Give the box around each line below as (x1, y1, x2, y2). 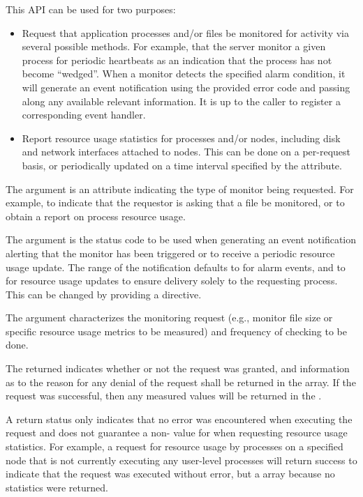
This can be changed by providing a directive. (6, 286, 202, 301)
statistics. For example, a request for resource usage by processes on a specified (6, 439, 343, 454)
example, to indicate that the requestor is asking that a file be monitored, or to (6, 195, 345, 210)
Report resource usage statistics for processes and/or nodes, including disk (22, 130, 341, 145)
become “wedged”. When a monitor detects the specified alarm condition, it (22, 66, 346, 81)
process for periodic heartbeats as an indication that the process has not (22, 52, 332, 67)
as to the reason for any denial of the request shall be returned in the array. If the (6, 374, 356, 389)
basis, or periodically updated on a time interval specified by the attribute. (22, 158, 342, 172)
